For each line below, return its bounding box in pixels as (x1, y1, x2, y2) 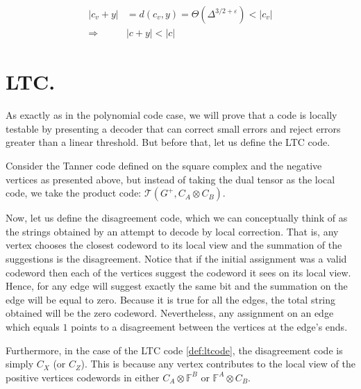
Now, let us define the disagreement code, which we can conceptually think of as (6, 210, 348, 225)
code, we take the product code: (6, 185, 142, 200)
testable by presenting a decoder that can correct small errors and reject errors (6, 121, 341, 135)
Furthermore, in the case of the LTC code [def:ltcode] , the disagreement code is (6, 342, 343, 357)
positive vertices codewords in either (6, 370, 160, 384)
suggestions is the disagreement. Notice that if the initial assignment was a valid (6, 251, 347, 265)
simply (6, 356, 34, 371)
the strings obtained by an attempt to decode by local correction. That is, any (6, 224, 339, 238)
